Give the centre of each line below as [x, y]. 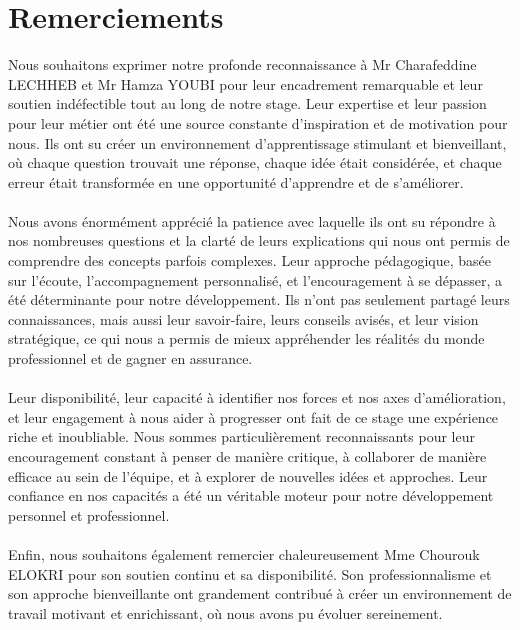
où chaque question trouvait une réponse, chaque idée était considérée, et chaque [255, 162]
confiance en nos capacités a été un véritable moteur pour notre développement [251, 495]
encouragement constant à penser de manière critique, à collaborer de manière [247, 456]
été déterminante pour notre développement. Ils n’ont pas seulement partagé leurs [259, 299]
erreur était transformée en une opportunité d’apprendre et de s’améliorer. [236, 181]
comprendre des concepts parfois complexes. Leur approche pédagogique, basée [249, 260]
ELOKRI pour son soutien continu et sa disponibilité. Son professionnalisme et [250, 573]
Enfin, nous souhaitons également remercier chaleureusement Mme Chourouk [244, 553]
